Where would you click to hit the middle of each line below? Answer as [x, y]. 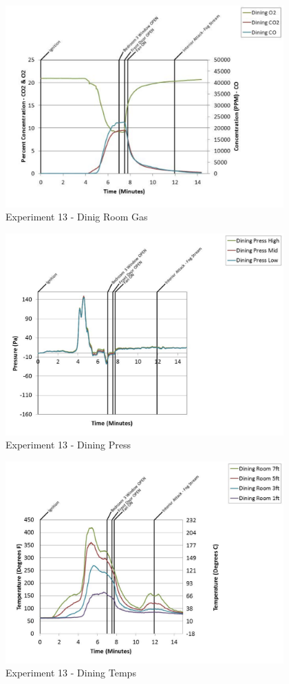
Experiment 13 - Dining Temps [71, 673]
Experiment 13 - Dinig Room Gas [77, 217]
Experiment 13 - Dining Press [68, 445]
